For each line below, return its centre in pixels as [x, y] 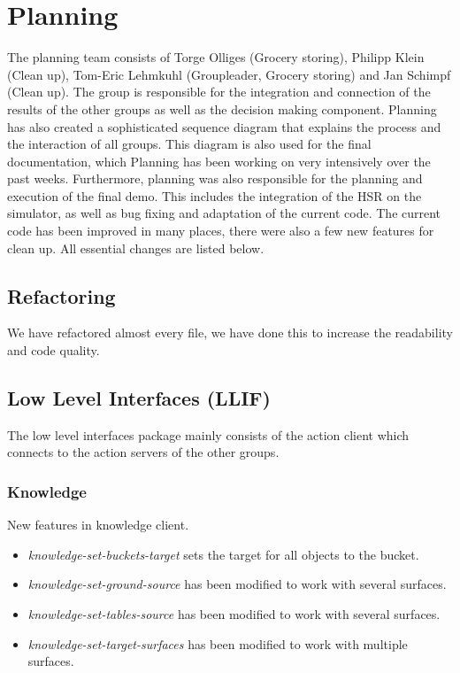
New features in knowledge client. [98, 525]
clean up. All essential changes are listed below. [136, 248]
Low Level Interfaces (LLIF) [139, 398]
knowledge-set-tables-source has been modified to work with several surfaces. [234, 614]
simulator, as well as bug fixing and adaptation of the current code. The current [224, 213]
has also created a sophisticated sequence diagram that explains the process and [224, 126]
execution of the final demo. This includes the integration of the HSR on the [215, 195]
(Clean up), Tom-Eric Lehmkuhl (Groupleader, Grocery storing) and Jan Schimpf [229, 74]
